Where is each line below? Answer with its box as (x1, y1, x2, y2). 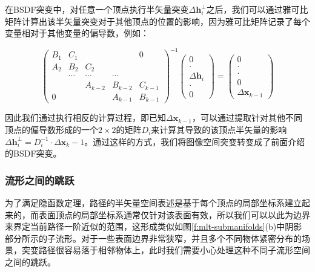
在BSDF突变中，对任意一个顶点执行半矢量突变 (5, 3, 189, 15)
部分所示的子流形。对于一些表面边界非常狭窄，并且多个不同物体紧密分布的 (5, 232, 302, 244)
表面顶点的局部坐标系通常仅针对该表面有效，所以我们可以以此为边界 (38, 208, 310, 221)
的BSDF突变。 (5, 147, 62, 160)
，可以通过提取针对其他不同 (192, 111, 303, 124)
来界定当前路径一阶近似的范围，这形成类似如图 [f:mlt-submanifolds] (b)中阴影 (5, 220, 302, 233)
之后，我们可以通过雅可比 (206, 3, 308, 15)
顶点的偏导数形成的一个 (5, 123, 98, 135)
